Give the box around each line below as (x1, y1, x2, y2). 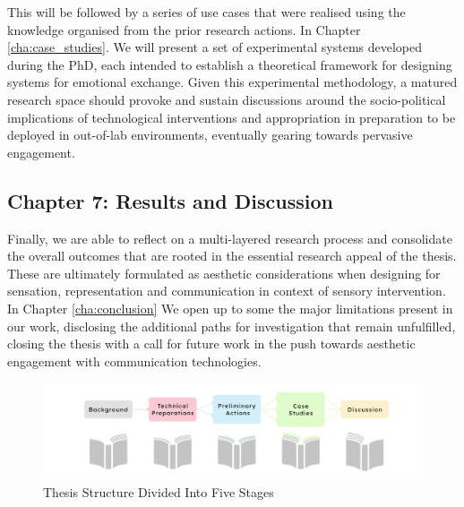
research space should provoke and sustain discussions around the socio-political (7, 90, 446, 108)
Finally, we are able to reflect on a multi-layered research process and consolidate (7, 228, 452, 247)
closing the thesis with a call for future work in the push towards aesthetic (7, 334, 416, 353)
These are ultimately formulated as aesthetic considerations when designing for (7, 263, 441, 282)
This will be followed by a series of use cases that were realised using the (7, 3, 406, 21)
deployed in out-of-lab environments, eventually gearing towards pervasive (7, 125, 413, 144)
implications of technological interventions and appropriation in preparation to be (7, 107, 456, 126)
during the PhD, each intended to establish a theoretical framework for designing (7, 55, 452, 73)
